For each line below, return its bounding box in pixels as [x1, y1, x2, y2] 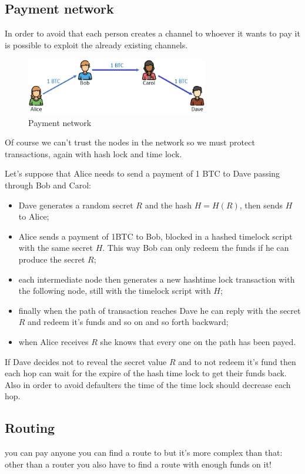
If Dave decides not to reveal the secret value [5, 355, 167, 367]
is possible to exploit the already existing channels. [5, 38, 188, 51]
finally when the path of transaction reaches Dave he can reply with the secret [18, 304, 301, 316]
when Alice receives [18, 335, 89, 347]
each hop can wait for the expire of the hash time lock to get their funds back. [5, 367, 287, 379]
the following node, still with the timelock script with [18, 284, 211, 297]
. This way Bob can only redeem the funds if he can [102, 241, 289, 254]
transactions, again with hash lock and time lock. [5, 147, 182, 160]
